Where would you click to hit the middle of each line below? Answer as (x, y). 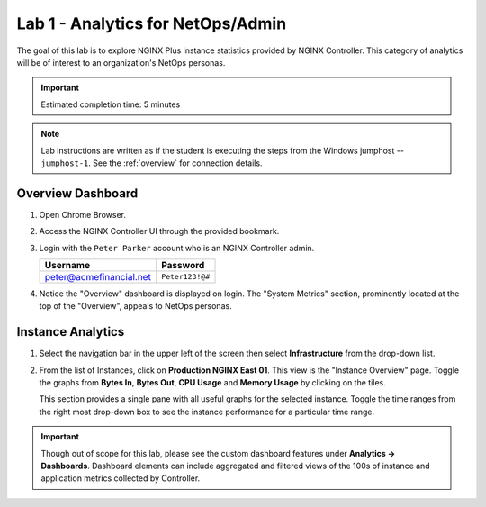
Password (183, 265)
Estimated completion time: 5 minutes (111, 104)
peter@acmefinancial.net (98, 276)
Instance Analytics (71, 332)
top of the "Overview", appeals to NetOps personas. (136, 306)
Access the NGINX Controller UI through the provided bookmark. (159, 231)
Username (67, 265)
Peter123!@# (185, 277)
